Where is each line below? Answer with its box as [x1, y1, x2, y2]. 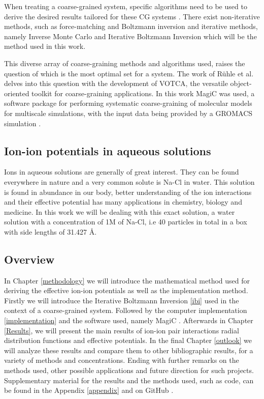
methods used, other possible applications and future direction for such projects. [4, 365, 254, 376]
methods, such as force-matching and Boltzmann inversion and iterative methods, [4, 21, 258, 32]
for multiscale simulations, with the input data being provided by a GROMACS [4, 107, 253, 118]
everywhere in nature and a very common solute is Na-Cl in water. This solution [4, 176, 255, 187]
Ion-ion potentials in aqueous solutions [4, 142, 211, 158]
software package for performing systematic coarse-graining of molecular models [4, 98, 252, 108]
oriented [4, 88, 29, 98]
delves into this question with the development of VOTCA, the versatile [4, 78, 228, 89]
